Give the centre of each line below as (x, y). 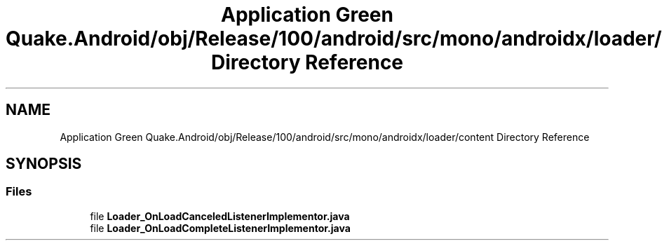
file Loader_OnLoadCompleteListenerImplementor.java (220, 228)
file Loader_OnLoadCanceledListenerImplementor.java (220, 216)
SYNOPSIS (44, 164)
